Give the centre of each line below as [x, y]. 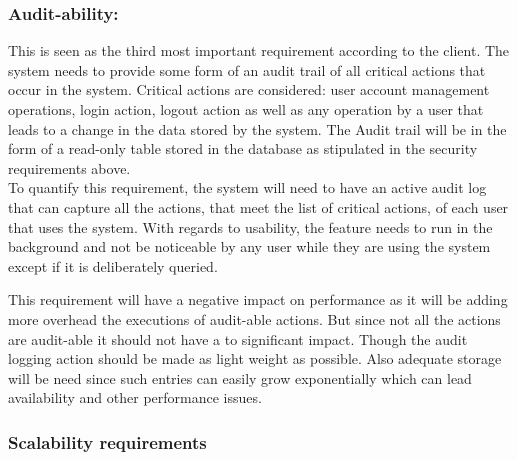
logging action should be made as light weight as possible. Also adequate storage [255, 358]
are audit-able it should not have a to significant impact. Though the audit [238, 338]
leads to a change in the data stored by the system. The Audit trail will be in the [257, 128]
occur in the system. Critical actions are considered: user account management [249, 89]
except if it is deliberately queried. [113, 265]
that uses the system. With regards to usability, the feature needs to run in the [250, 226]
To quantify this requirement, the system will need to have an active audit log [247, 187]
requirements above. [69, 167]
